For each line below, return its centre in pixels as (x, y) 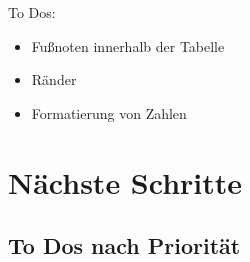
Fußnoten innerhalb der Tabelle (128, 45)
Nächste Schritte (125, 181)
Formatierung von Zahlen (109, 112)
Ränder (54, 79)
